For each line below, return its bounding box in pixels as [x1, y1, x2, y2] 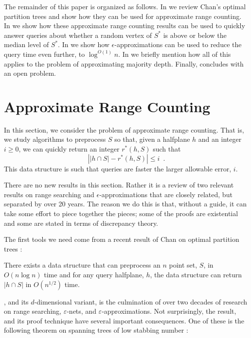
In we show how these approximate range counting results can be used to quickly [4, 20, 245, 31]
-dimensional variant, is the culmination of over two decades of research [34, 296, 248, 306]
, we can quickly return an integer [18, 144, 120, 154]
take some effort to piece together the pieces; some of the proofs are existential [4, 208, 238, 219]
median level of [4, 39, 49, 50]
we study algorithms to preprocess [4, 134, 106, 144]
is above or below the [163, 30, 227, 40]
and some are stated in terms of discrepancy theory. [4, 218, 159, 228]
